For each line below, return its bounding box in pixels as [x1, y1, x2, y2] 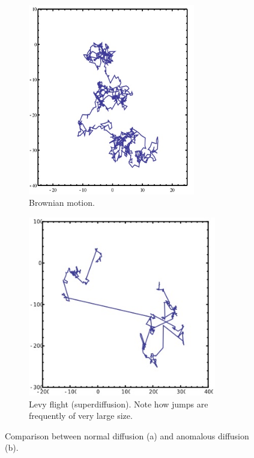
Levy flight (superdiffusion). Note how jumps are [29, 397, 208, 410]
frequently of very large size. [29, 409, 133, 422]
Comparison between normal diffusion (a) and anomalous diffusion [5, 429, 249, 442]
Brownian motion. [29, 196, 95, 209]
